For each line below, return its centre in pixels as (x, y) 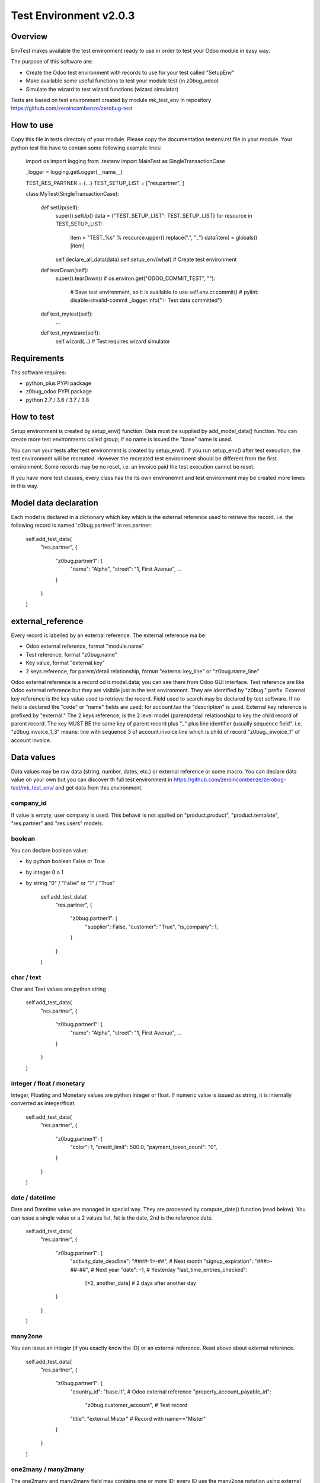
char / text (26, 977)
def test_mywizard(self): (70, 333)
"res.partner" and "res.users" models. (57, 823)
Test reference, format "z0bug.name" (72, 654)
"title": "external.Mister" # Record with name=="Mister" (138, 1418)
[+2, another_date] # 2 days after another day (141, 1283)
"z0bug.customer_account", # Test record (136, 1405)
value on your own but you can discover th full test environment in (92, 779)
